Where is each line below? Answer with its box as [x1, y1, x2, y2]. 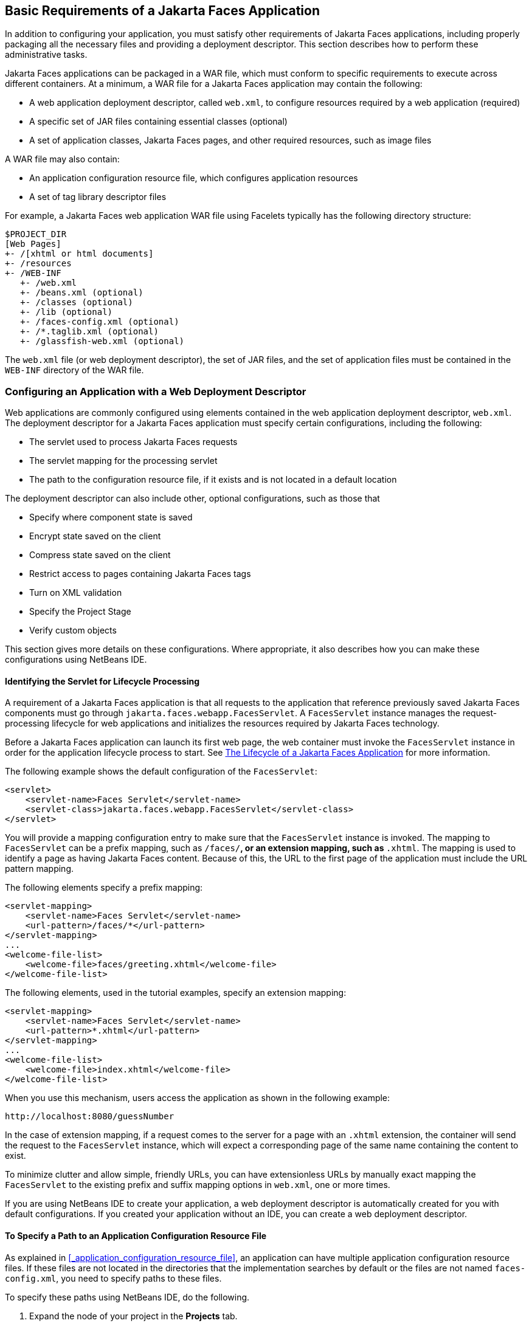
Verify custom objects [29, 625, 117, 636]
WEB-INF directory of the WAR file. [5, 365, 144, 376]
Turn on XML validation [29, 587, 122, 598]
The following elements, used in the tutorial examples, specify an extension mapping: [5, 987, 347, 998]
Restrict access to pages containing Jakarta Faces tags [29, 568, 251, 579]
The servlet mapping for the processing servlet [29, 455, 218, 466]
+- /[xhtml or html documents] [5, 249, 154, 259]
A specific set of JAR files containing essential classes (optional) [29, 116, 288, 127]
